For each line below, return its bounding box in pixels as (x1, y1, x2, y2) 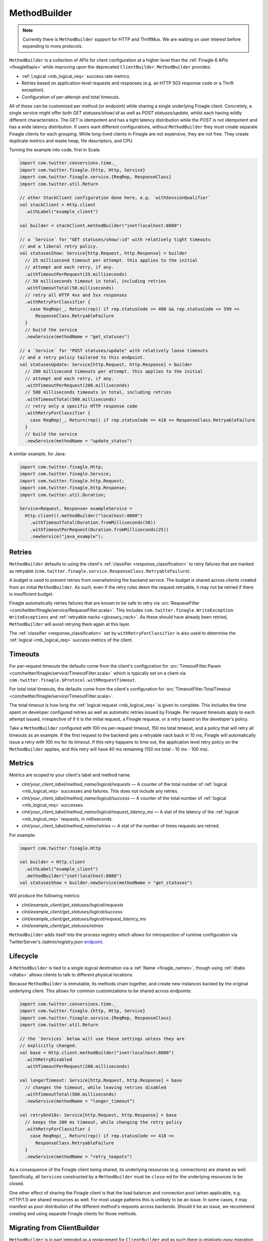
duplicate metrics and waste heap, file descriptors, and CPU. (9, 138, 134, 144)
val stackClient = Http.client (19, 202, 96, 207)
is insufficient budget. (9, 591, 54, 597)
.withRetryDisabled (25, 1056, 72, 1062)
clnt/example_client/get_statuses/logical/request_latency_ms (21, 916, 146, 922)
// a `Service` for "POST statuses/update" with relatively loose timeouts (19, 347, 208, 353)
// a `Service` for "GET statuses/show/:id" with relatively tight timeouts (19, 236, 211, 242)
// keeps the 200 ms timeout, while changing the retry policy (25, 1119, 182, 1125)
